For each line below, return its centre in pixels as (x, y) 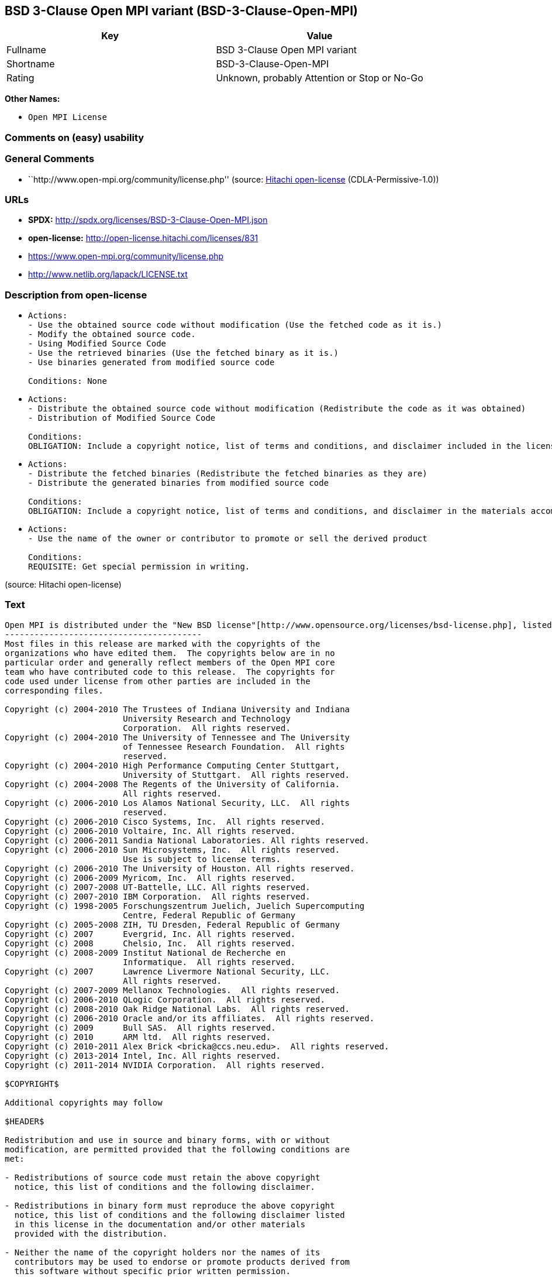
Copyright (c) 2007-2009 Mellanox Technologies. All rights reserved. (172, 990)
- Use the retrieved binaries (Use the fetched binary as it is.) (184, 353)
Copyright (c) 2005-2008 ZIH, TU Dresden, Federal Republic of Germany (172, 924)
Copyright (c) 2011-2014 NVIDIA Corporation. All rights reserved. (165, 1065)
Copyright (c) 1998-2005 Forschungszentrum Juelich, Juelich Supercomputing (185, 906)
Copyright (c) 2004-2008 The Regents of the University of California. (172, 784)
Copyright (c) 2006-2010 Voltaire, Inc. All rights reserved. (150, 831)
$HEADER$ (25, 1121)
